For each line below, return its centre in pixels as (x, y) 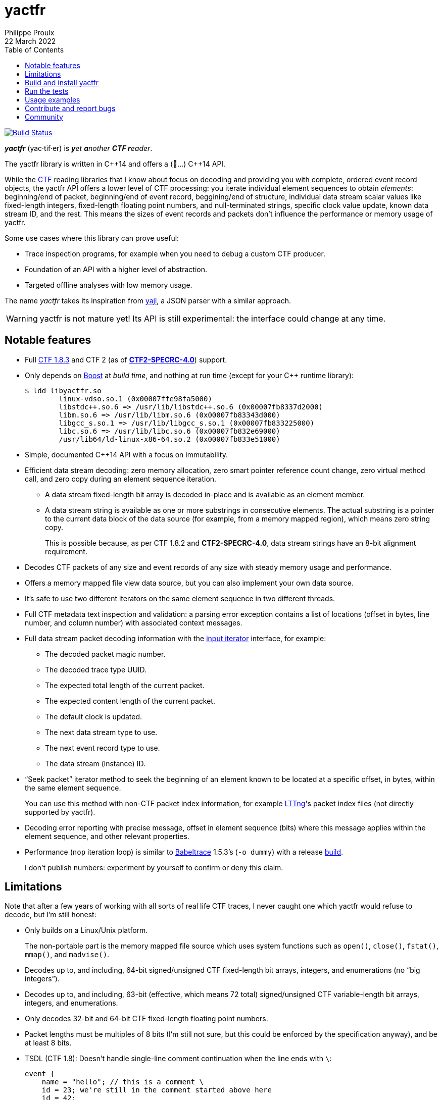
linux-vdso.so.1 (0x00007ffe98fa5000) (135, 399)
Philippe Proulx (30, 32)
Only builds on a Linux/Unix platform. (86, 930)
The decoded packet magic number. (105, 654)
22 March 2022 (30, 41)
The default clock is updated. (93, 716)
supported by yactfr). (60, 812)
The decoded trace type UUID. (96, 669)
